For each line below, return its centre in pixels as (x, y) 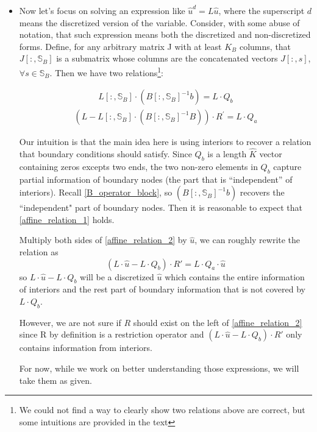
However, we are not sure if (70, 322)
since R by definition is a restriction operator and (112, 334)
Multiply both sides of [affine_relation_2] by (103, 240)
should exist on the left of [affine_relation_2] (218, 322)
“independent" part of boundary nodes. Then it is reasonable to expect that (161, 207)
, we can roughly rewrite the (248, 240)
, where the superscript (262, 10)
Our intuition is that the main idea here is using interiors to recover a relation (165, 142)
